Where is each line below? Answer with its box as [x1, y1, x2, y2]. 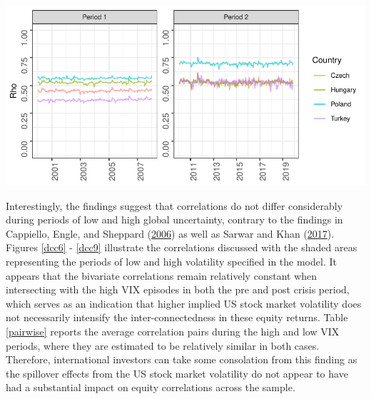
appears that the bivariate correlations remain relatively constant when [6, 268, 317, 283]
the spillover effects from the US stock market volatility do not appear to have [6, 365, 348, 380]
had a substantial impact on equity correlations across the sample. [6, 380, 295, 395]
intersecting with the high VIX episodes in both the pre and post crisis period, [6, 282, 350, 297]
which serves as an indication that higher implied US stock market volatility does [6, 296, 362, 310]
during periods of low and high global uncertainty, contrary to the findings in [6, 212, 343, 227]
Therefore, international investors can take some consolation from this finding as [6, 352, 357, 367]
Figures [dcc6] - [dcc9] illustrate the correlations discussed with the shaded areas [6, 240, 357, 255]
